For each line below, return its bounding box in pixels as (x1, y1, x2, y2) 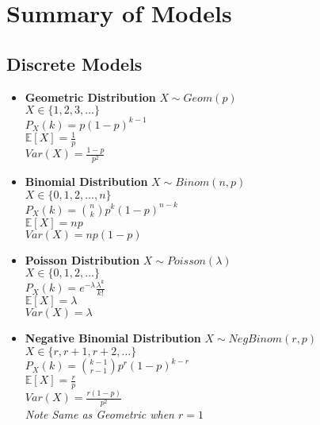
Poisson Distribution (25, 251, 140, 268)
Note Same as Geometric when (25, 406, 174, 423)
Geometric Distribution (25, 88, 156, 105)
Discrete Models (6, 51, 143, 75)
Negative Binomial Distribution (25, 330, 201, 346)
